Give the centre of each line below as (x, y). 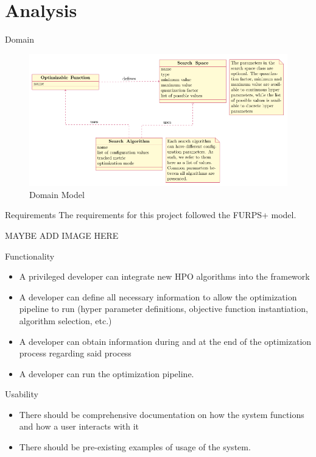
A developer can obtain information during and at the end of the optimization (165, 341)
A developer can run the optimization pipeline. (107, 373)
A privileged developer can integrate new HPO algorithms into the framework (164, 276)
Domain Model (57, 194)
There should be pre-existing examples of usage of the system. (135, 447)
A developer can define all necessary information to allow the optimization (158, 296)
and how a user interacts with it (79, 426)
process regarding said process (75, 353)
